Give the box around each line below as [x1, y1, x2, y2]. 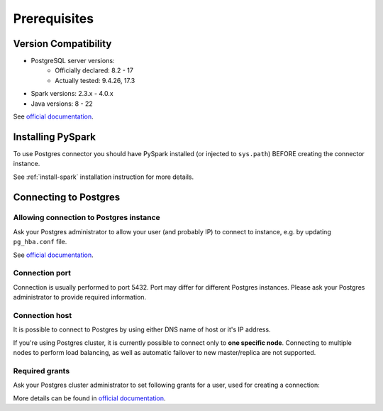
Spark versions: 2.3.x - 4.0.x [30, 89, 113, 98]
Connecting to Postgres [13, 191, 121, 203]
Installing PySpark [13, 131, 96, 143]
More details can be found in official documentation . [13, 394, 166, 402]
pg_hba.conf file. [13, 238, 67, 246]
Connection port [13, 268, 71, 278]
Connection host [13, 310, 72, 320]
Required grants [13, 366, 70, 376]
